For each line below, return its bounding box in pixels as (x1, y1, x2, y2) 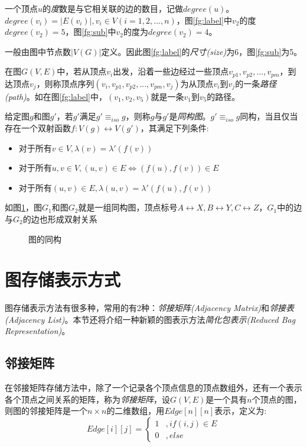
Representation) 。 (5, 325, 70, 337)
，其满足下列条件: (140, 122, 209, 134)
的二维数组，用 (106, 404, 165, 417)
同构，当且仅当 (240, 110, 298, 122)
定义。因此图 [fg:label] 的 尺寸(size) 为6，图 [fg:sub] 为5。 (101, 45, 302, 57)
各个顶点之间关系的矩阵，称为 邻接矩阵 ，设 (5, 393, 170, 405)
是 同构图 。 (169, 110, 211, 122)
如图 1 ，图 (5, 201, 42, 213)
